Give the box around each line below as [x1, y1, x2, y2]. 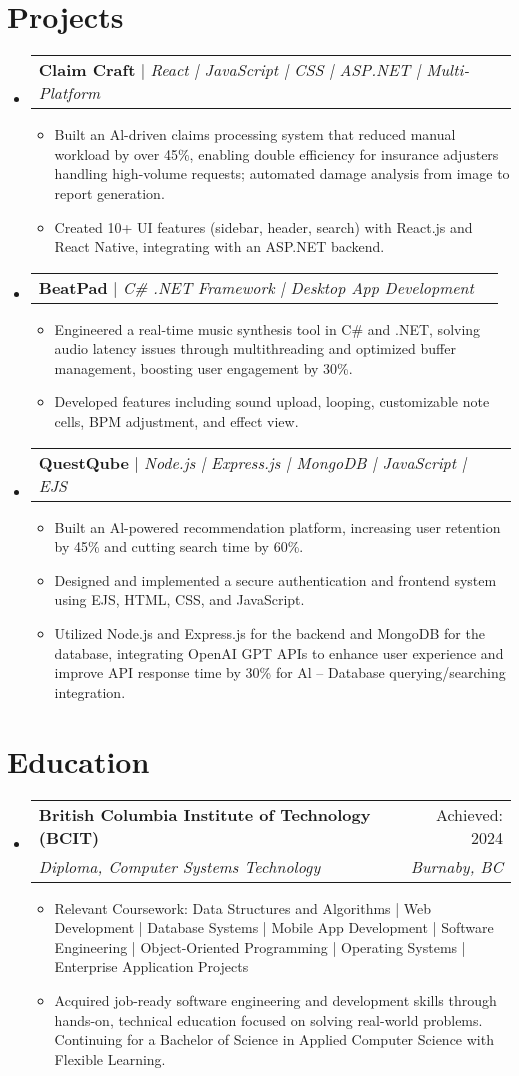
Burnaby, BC [410, 854, 503, 878]
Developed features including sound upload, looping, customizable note [54, 391, 490, 412]
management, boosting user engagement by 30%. [54, 357, 353, 378]
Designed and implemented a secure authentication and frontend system [54, 569, 497, 590]
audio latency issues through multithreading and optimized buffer [54, 338, 456, 359]
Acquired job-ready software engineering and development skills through [54, 989, 497, 1010]
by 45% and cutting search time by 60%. [54, 536, 304, 557]
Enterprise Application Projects [54, 956, 249, 977]
